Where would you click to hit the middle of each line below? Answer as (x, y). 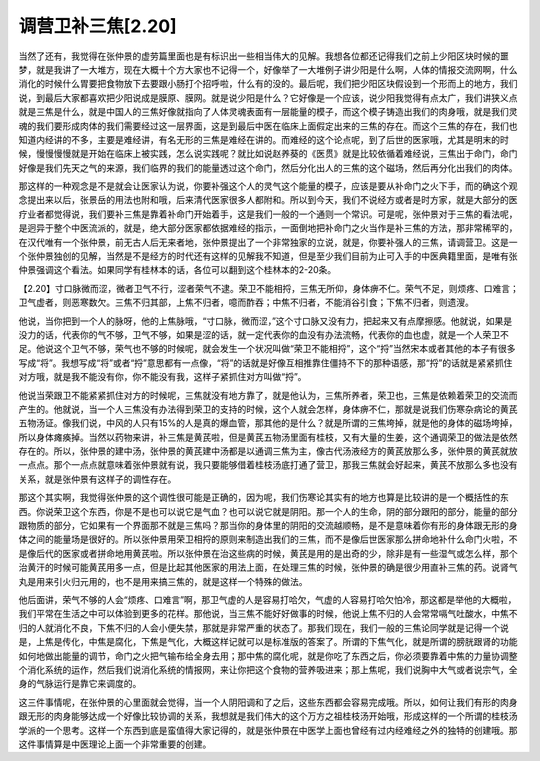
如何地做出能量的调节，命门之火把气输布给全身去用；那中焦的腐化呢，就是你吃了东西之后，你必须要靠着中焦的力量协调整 (268, 656)
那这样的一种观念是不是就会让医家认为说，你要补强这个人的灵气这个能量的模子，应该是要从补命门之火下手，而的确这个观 (268, 186)
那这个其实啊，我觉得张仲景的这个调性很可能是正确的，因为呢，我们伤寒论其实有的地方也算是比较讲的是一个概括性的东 (263, 497)
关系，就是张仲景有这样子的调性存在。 (97, 479)
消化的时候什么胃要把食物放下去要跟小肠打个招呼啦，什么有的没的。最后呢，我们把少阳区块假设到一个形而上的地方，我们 (268, 84)
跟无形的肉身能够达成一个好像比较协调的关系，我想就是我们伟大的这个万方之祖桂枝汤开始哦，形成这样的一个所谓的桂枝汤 (268, 716)
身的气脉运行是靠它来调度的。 (80, 684)
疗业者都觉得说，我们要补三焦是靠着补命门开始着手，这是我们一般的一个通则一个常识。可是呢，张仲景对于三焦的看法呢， (268, 214)
